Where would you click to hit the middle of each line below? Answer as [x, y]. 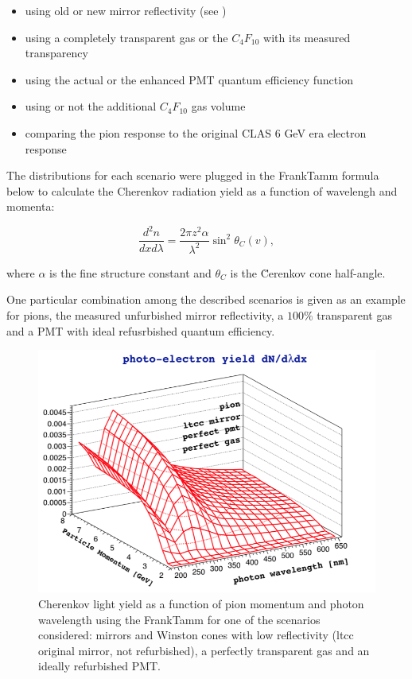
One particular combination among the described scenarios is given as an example [206, 299]
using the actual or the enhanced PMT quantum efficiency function [189, 79]
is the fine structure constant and [130, 272]
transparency [56, 53]
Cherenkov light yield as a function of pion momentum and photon [201, 604]
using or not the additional [91, 106]
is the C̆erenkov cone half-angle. [308, 272]
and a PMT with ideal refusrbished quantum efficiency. [141, 330]
